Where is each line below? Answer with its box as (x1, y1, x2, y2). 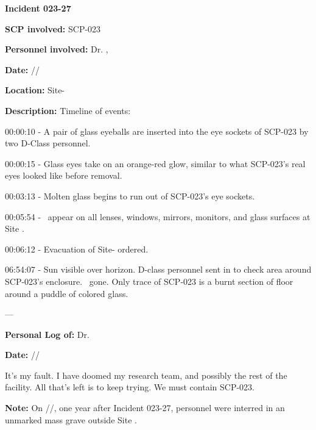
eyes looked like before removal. (5, 169, 122, 182)
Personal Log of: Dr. (5, 328, 90, 340)
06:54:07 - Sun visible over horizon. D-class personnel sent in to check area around (5, 263, 312, 276)
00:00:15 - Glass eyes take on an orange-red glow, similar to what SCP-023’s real (5, 157, 306, 170)
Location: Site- (5, 84, 65, 96)
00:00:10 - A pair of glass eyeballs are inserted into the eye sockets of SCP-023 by (5, 124, 309, 137)
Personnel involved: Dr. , (5, 43, 108, 56)
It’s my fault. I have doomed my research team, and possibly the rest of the (5, 368, 287, 381)
